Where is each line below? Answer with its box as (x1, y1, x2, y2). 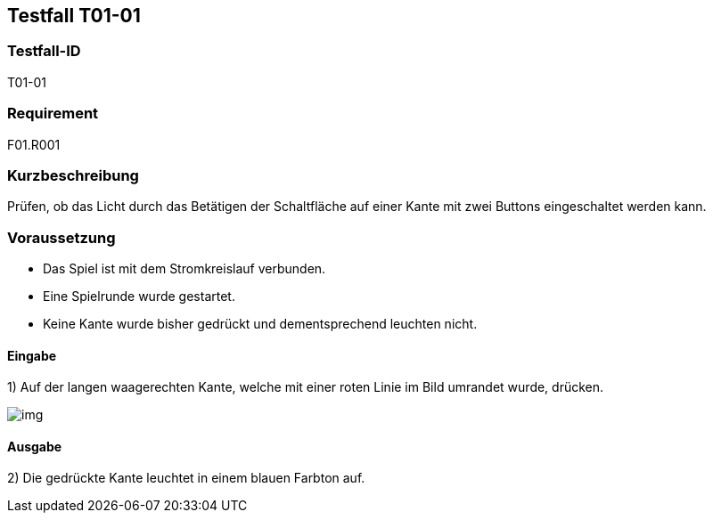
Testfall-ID (7, 42, 81, 61)
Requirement (7, 104, 99, 123)
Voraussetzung (7, 228, 116, 247)
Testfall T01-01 (7, 4, 141, 27)
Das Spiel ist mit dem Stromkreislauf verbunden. (43, 261, 326, 277)
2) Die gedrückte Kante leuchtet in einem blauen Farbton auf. (7, 470, 365, 486)
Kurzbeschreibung (7, 166, 139, 184)
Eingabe (7, 347, 57, 363)
